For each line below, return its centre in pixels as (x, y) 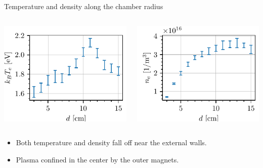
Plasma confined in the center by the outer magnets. (97, 159)
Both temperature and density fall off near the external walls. (111, 142)
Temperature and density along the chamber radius (84, 6)
